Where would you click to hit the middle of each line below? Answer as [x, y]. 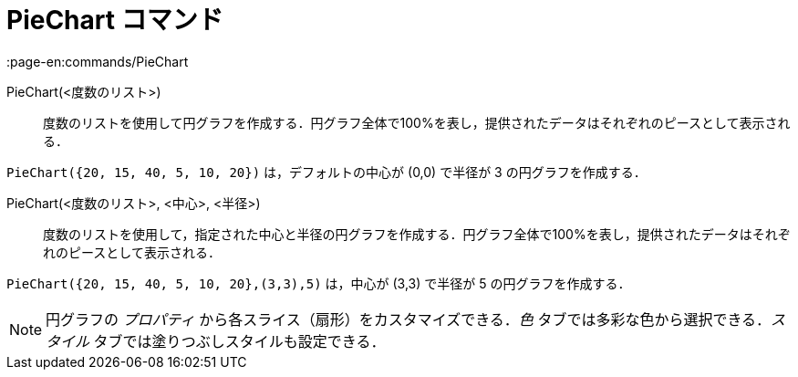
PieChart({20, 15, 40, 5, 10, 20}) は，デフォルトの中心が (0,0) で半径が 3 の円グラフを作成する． [326, 172]
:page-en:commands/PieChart [98, 61]
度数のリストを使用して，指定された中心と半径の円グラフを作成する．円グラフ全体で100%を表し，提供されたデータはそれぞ [417, 234]
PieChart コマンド [115, 20]
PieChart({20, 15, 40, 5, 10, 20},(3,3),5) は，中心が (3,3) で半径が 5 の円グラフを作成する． [319, 283]
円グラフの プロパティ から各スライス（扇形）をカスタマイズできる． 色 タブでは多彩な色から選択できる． [409, 319]
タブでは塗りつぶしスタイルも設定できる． [239, 341]
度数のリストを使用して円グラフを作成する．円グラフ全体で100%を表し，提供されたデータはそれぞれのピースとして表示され [417, 122]
